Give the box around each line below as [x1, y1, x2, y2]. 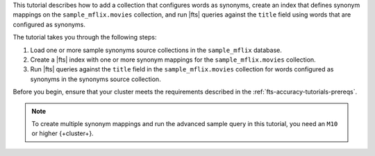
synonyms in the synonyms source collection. [30, 75, 161, 83]
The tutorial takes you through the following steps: [12, 33, 157, 42]
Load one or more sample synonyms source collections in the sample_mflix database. [30, 46, 283, 54]
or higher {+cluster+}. [31, 129, 94, 138]
